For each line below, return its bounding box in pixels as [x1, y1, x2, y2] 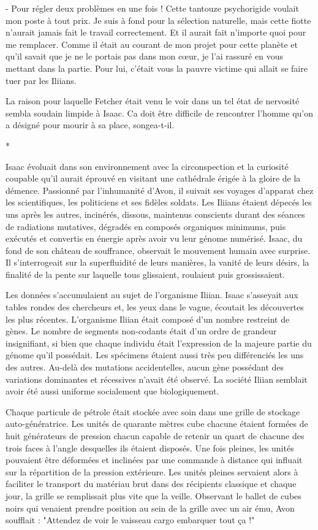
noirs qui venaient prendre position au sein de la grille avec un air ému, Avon [6, 501, 295, 514]
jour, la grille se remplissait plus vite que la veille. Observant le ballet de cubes [6, 489, 301, 502]
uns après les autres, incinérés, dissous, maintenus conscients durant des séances [6, 207, 305, 220]
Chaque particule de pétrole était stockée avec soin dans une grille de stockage [6, 405, 300, 418]
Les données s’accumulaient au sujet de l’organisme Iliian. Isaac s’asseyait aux [6, 288, 298, 301]
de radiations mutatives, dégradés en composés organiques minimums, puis [6, 220, 286, 232]
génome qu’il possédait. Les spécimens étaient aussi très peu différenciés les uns [6, 348, 304, 361]
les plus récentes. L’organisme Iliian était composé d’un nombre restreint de [6, 312, 290, 325]
